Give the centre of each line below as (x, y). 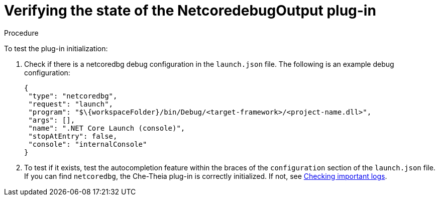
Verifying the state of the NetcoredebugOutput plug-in (190, 11)
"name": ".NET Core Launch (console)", (107, 128)
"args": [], (52, 120)
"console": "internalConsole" (88, 144)
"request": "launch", (71, 104)
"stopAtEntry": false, (73, 136)
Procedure (21, 33)
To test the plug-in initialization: (56, 48)
